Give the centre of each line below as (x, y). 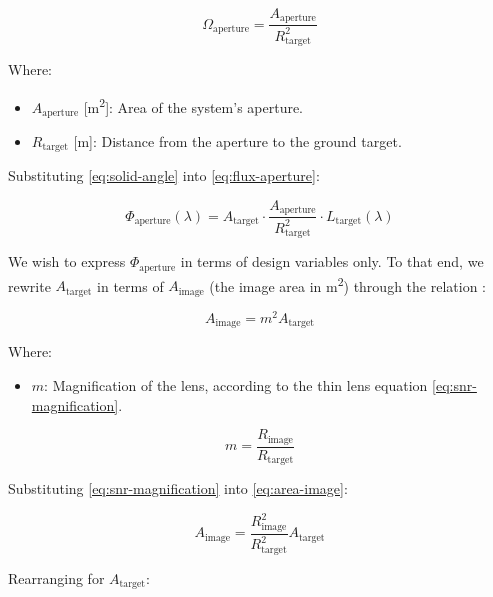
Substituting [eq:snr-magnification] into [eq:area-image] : (178, 488)
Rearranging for (56, 577)
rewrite (29, 285)
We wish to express (67, 261)
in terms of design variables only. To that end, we (332, 261)
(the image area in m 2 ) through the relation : (347, 284)
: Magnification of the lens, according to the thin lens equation (236, 385)
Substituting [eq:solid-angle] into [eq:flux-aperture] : (164, 175)
